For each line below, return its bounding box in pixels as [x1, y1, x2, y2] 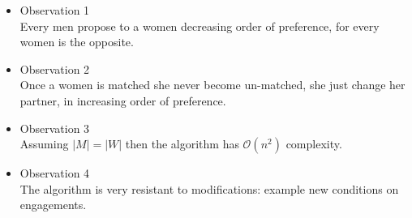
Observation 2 [19, 60, 90, 77]
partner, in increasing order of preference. [19, 92, 226, 109]
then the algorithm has [125, 135, 239, 152]
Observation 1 [19, 2, 90, 18]
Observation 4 [19, 165, 90, 182]
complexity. [285, 135, 342, 152]
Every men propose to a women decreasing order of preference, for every [19, 17, 380, 34]
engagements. [19, 196, 87, 213]
